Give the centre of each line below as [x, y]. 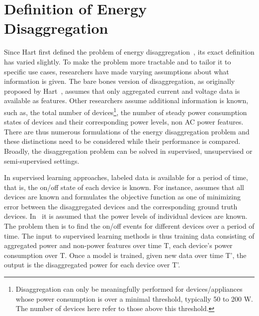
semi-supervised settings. [42, 160]
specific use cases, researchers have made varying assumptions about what [117, 71]
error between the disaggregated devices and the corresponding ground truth [121, 206]
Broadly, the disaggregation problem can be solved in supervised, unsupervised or [128, 151]
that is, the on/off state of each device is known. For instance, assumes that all [124, 187]
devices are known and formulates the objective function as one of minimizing [122, 197]
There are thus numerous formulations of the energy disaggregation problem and [127, 131]
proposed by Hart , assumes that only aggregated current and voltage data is [122, 91]
